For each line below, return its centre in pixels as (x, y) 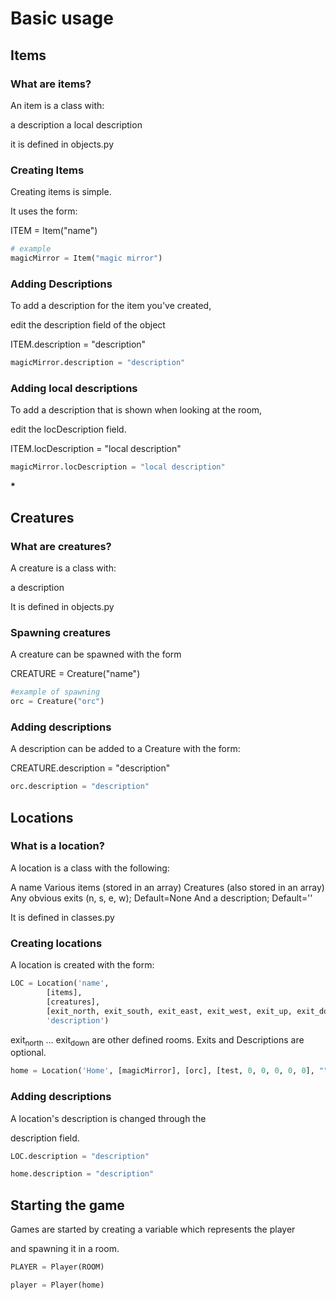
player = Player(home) (57, 1285)
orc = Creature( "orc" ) (57, 702)
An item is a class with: (57, 105)
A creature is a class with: (63, 568)
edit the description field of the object (88, 325)
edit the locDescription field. (68, 429)
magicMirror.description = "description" (98, 363)
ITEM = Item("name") (54, 231)
